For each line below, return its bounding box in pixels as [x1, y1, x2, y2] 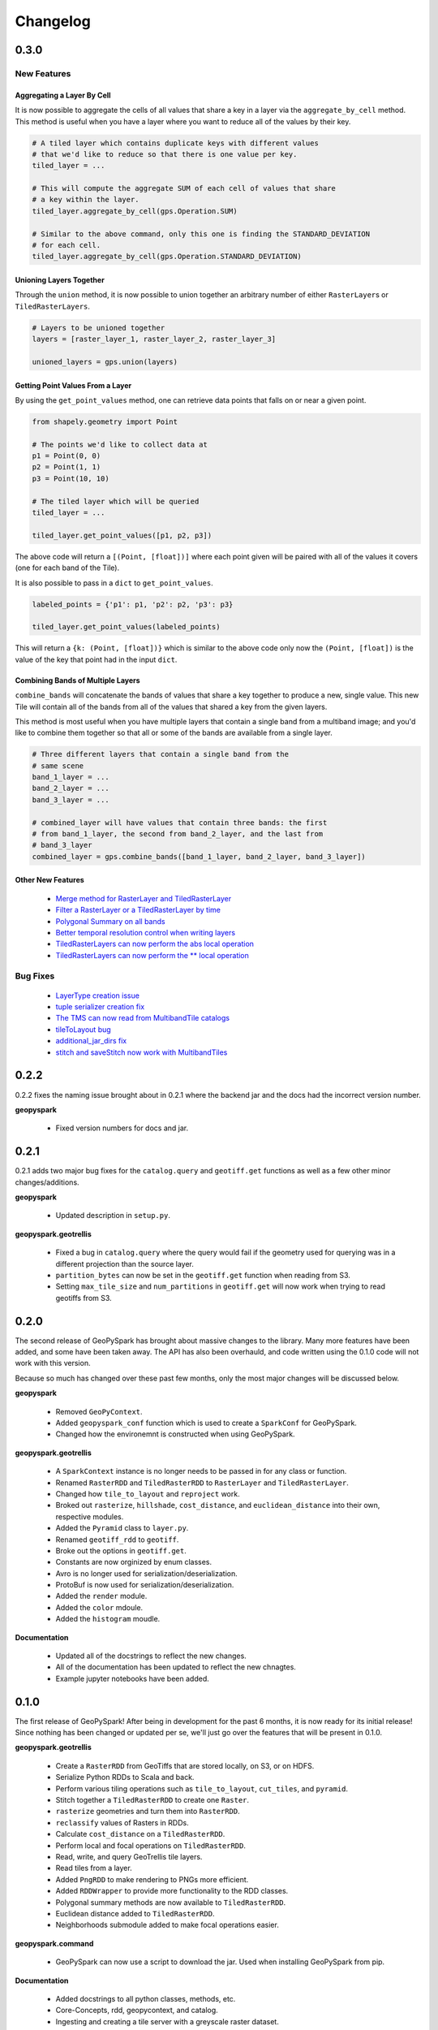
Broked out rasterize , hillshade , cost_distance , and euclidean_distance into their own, [55, 1501, 380, 1510]
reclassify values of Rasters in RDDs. [55, 1817, 190, 1827]
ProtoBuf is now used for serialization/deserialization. [55, 1580, 234, 1590]
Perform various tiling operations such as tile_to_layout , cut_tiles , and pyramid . [55, 1783, 349, 1794]
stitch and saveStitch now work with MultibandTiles [55, 1047, 228, 1057]
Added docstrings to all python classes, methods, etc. [55, 1993, 236, 2003]
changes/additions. [15, 1177, 80, 1187]
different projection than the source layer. [55, 1259, 194, 1268]
